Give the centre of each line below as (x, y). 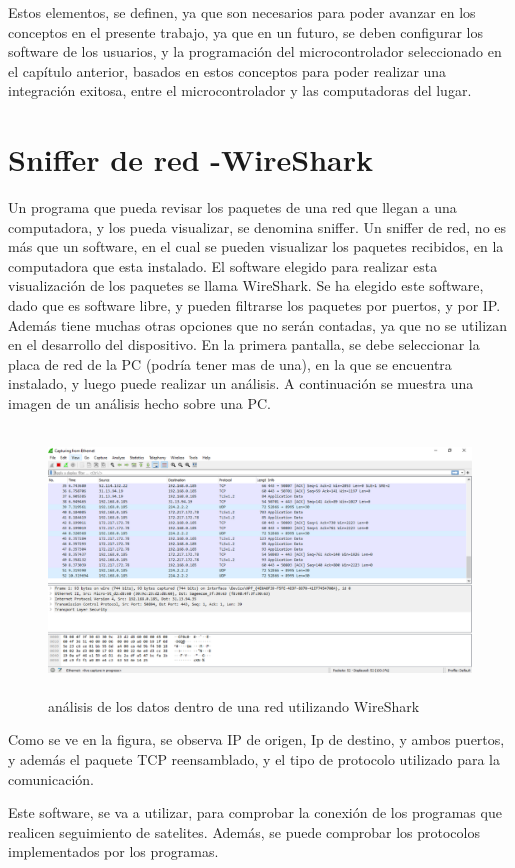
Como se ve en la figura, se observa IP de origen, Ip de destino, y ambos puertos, (256, 739)
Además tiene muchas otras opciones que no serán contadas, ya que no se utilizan (258, 324)
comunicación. (51, 778)
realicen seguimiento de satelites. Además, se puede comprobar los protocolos (244, 831)
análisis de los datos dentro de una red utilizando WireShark (234, 705)
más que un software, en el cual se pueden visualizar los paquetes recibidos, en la (256, 246)
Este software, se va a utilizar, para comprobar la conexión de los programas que (255, 812)
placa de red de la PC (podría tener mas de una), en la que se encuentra (230, 363)
